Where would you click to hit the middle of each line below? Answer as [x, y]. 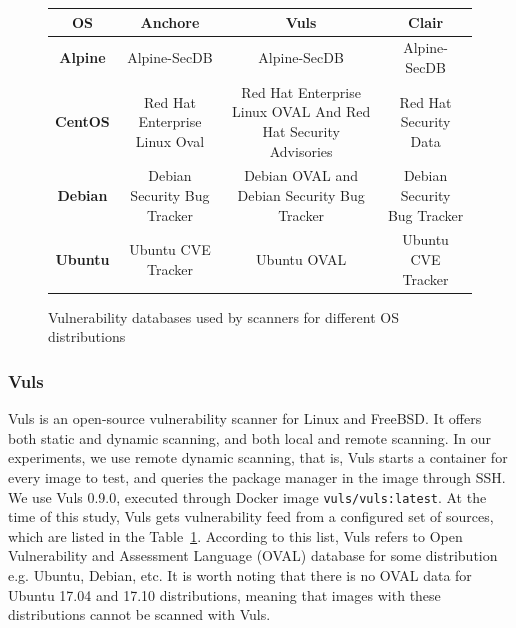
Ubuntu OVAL [301, 259]
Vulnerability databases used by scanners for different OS [223, 316]
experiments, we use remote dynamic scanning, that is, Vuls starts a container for [258, 457]
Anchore [170, 21]
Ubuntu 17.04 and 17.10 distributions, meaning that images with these [224, 594]
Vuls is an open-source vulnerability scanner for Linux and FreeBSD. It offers [245, 418]
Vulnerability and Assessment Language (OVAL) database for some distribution [253, 555]
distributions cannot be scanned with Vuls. [139, 614]
